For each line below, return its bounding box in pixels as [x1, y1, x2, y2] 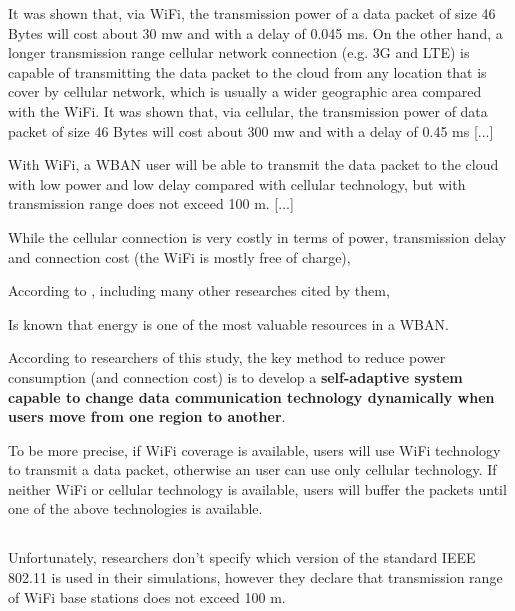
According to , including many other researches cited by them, [8, 280, 390, 301]
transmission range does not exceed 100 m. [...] [8, 193, 294, 214]
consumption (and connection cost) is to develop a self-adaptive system [8, 366, 463, 387]
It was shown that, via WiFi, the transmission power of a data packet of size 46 [8, 3, 496, 23]
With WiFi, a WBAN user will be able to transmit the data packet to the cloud [8, 154, 499, 175]
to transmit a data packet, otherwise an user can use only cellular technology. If [8, 459, 497, 480]
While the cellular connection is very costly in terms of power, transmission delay [8, 226, 507, 247]
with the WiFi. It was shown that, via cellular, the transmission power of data [8, 100, 488, 121]
